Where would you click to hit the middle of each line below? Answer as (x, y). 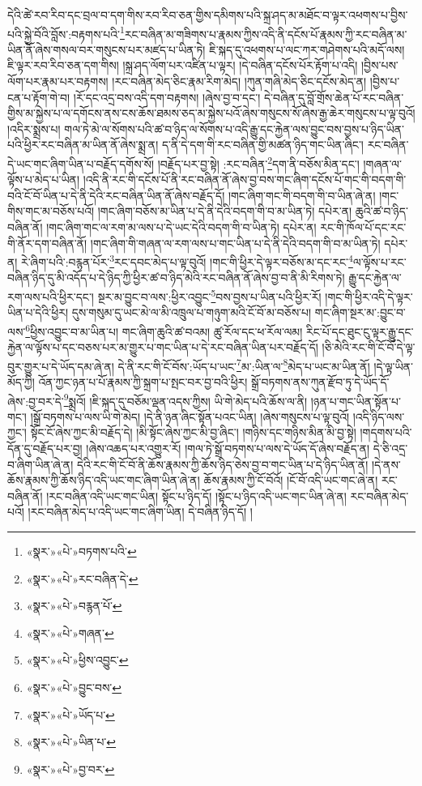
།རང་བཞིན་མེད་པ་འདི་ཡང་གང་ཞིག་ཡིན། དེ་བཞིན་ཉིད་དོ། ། (140, 512)
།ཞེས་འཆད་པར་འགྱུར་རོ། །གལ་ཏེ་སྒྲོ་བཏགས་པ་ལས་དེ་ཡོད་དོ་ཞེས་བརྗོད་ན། (228, 449)
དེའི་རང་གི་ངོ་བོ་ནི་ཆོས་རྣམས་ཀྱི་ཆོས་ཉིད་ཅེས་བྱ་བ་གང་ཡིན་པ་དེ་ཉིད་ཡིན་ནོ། (222, 464)
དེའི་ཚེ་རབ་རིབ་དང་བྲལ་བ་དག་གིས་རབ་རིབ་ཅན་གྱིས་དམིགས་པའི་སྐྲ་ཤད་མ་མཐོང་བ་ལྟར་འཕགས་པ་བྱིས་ (208, 15)
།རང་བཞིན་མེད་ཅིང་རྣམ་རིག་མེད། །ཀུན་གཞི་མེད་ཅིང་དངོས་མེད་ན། (239, 81)
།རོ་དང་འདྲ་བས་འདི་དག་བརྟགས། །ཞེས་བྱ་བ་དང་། (167, 97)
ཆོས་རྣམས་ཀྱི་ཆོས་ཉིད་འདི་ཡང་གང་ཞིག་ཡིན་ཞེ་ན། (104, 480)
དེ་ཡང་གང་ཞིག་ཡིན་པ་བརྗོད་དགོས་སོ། (81, 163)
